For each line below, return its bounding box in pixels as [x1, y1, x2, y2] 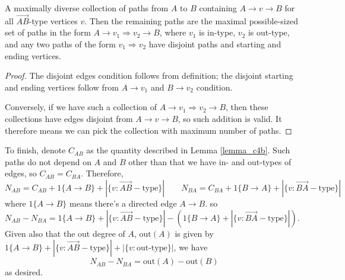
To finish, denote [5, 144, 66, 156]
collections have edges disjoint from [5, 112, 133, 124]
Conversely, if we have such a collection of [5, 101, 157, 113]
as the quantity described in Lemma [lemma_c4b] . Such [86, 144, 290, 156]
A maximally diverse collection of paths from [5, 2, 169, 14]
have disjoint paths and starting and [148, 38, 281, 50]
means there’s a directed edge [69, 197, 177, 209]
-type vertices [29, 14, 78, 27]
